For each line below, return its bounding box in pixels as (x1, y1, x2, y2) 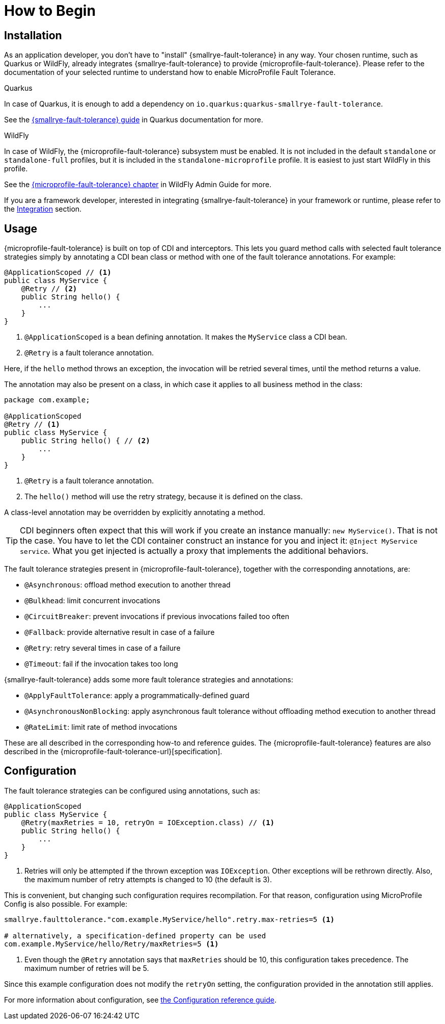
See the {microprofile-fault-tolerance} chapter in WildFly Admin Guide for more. (4, 180, 271, 189)
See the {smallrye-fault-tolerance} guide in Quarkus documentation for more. (4, 115, 263, 124)
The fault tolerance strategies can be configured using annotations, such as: (4, 786, 260, 795)
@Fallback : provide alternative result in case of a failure (24, 628, 215, 637)
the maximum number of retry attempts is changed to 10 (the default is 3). (24, 875, 272, 884)
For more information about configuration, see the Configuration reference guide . (4, 995, 276, 1004)
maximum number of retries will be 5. (24, 963, 149, 972)
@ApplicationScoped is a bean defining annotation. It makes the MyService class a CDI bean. (24, 332, 347, 342)
